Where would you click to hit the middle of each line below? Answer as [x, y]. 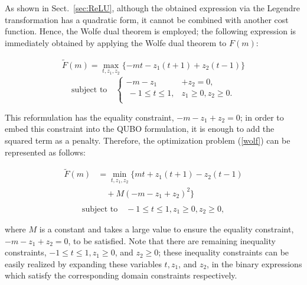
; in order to [262, 117]
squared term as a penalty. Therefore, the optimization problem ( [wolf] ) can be [148, 140]
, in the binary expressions [254, 263]
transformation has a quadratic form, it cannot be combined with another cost [147, 19]
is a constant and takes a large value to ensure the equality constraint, [166, 229]
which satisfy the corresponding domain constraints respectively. [121, 275]
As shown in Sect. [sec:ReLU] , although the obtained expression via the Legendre [153, 8]
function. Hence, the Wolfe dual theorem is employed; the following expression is [151, 31]
